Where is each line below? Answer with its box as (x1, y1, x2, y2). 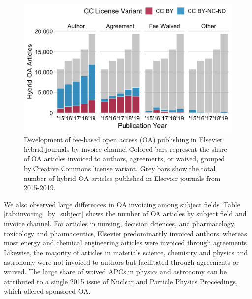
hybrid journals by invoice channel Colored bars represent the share (24, 144, 227, 154)
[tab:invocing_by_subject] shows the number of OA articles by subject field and (4, 209, 247, 219)
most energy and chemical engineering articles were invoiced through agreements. (4, 238, 249, 248)
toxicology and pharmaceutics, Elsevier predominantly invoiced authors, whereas (4, 228, 247, 238)
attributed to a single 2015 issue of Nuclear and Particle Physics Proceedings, (4, 276, 238, 286)
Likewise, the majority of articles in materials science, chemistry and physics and (4, 247, 248, 257)
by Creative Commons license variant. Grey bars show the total (24, 163, 216, 174)
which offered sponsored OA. (4, 286, 91, 296)
